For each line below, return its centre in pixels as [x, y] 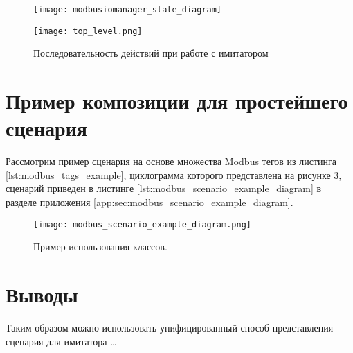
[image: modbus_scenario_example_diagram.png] [142, 224]
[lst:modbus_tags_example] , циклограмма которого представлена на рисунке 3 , [174, 174]
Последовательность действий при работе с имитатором [151, 53]
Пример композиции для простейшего [177, 101]
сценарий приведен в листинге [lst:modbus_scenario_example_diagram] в [164, 188]
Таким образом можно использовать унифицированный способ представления [170, 327]
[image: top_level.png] [88, 31]
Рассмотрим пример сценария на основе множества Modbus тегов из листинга [171, 161]
